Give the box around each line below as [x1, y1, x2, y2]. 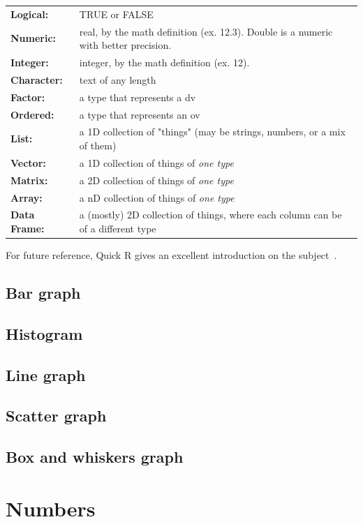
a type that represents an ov [79, 107, 200, 121]
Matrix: [10, 172, 48, 187]
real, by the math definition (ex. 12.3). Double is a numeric [79, 24, 333, 38]
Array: [10, 190, 43, 204]
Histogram [6, 322, 83, 344]
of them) [79, 138, 117, 152]
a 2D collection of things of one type [79, 172, 234, 187]
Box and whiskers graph [6, 446, 184, 468]
